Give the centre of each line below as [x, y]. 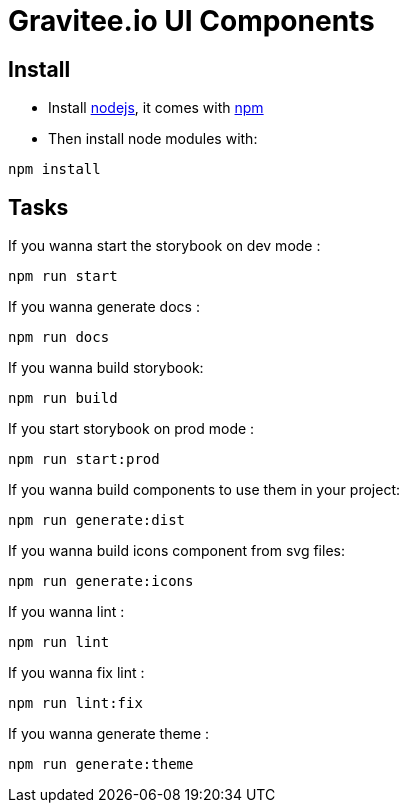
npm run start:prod [84, 459]
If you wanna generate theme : [109, 734]
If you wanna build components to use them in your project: [204, 490]
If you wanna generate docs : [104, 307]
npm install [54, 169]
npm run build [63, 398]
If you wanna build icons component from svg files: [176, 551]
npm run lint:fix [75, 703]
